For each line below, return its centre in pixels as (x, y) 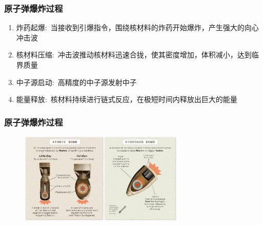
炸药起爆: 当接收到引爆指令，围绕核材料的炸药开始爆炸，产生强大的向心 (137, 27)
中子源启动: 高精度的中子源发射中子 (76, 82)
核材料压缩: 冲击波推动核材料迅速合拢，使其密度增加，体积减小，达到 (134, 55)
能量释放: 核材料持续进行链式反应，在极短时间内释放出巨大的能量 (127, 99)
